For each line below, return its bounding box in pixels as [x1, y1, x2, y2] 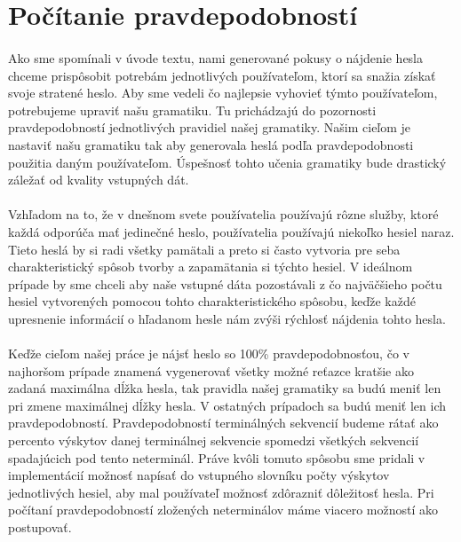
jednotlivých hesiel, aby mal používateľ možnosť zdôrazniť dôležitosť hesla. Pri [8, 483, 434, 501]
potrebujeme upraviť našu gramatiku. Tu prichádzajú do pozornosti [8, 100, 377, 119]
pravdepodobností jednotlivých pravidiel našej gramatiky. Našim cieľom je [8, 118, 411, 137]
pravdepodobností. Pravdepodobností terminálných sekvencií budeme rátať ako [8, 413, 439, 432]
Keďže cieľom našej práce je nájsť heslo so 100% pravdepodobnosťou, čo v [8, 344, 409, 363]
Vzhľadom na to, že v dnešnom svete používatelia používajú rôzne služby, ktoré [8, 205, 439, 224]
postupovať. [8, 518, 72, 536]
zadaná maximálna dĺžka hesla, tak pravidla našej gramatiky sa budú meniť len [8, 379, 441, 397]
